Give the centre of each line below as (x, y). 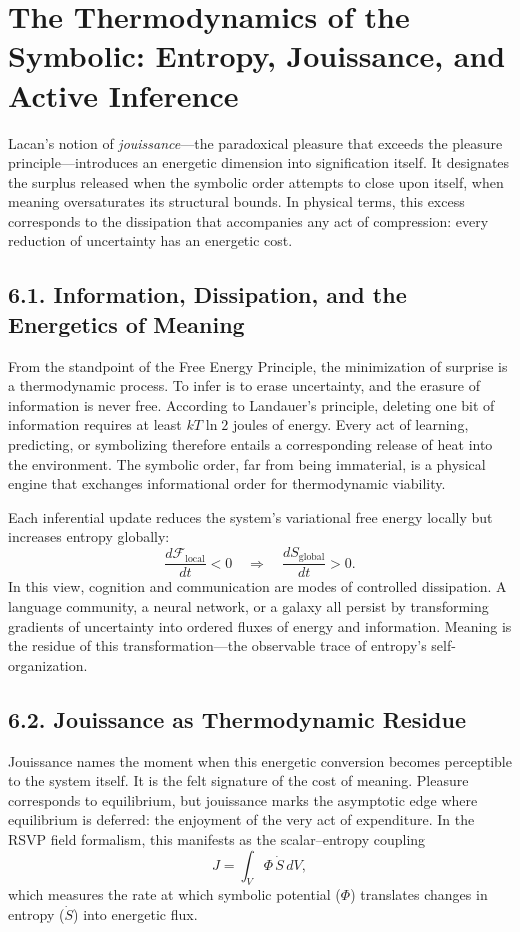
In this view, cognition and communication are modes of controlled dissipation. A (257, 586)
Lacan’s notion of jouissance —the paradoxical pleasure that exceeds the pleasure (255, 142)
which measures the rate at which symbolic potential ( (174, 894)
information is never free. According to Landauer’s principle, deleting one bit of (251, 404)
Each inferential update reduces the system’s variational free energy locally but (250, 516)
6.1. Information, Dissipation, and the (207, 294)
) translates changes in (419, 894)
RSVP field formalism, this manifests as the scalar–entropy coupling (217, 839)
